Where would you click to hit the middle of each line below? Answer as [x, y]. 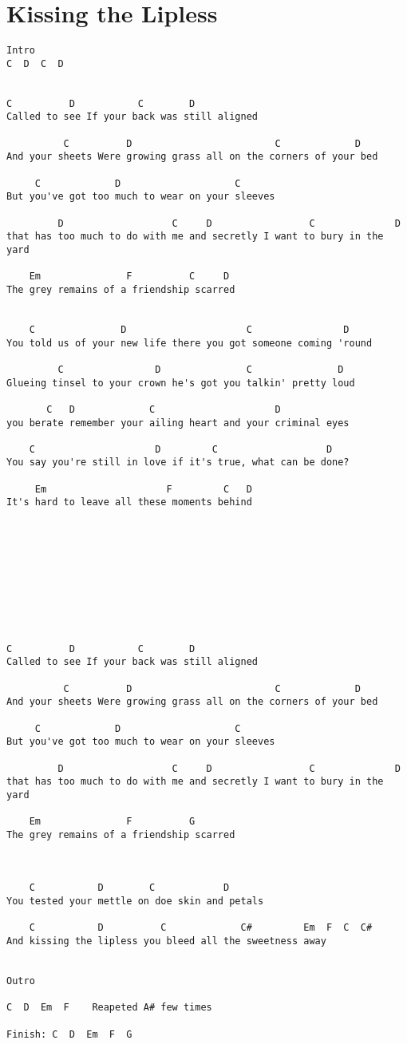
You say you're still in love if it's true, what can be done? [178, 463]
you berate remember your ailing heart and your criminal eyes [178, 423]
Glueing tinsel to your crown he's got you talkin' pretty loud [181, 383]
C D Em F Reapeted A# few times [109, 1008]
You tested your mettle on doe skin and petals [135, 902]
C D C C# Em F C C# [201, 928]
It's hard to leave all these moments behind [129, 502]
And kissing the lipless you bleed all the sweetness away [166, 941]
